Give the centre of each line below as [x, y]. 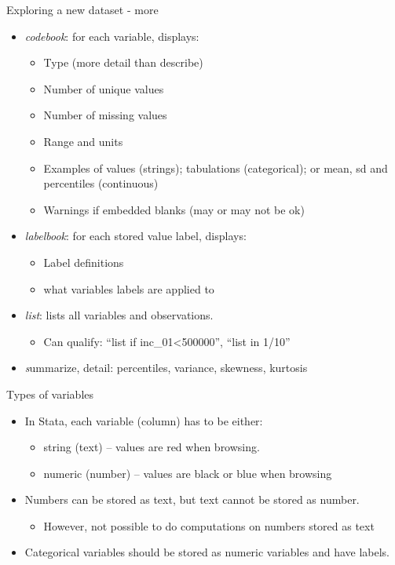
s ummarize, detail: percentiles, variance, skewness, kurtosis [166, 368]
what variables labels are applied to [129, 288]
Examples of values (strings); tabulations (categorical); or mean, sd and [216, 168]
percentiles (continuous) [101, 183]
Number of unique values [104, 88]
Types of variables [50, 394]
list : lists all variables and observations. [119, 315]
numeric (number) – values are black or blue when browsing [188, 473]
